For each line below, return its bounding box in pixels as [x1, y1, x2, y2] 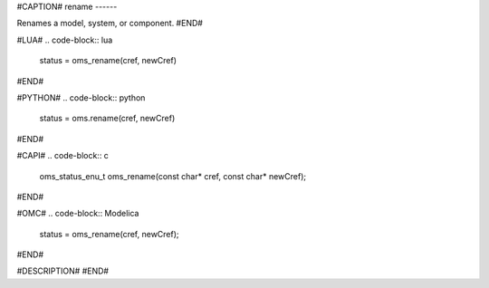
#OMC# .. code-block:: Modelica [16, 208, 139, 219]
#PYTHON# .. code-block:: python [16, 91, 146, 103]
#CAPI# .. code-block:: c [16, 150, 109, 161]
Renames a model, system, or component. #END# [16, 18, 204, 29]
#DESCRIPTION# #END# [16, 265, 109, 276]
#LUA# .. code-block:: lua [16, 34, 113, 45]
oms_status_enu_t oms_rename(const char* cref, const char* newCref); [39, 170, 307, 181]
